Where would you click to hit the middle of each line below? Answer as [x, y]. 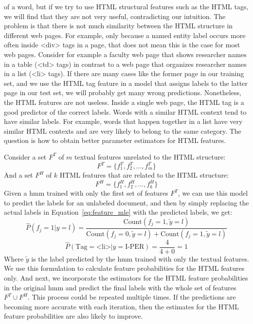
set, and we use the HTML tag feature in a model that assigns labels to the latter [126, 83]
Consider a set [25, 156]
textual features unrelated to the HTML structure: [150, 156]
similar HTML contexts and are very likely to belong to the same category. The [123, 131]
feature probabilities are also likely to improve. [73, 316]
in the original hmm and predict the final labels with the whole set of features [120, 287]
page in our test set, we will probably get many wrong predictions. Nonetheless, [123, 92]
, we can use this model [213, 193]
